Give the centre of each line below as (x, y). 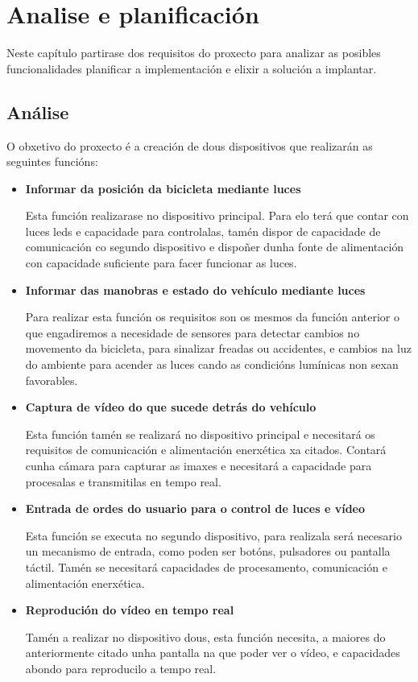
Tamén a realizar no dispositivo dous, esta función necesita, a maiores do (205, 637)
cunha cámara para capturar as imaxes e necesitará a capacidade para (199, 466)
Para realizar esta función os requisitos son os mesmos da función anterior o (212, 317)
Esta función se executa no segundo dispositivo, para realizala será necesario (213, 535)
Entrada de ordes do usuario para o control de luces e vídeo (195, 508)
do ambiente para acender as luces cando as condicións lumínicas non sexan (212, 364)
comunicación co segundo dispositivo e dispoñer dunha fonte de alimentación (215, 247)
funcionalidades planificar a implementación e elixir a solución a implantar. (192, 68)
